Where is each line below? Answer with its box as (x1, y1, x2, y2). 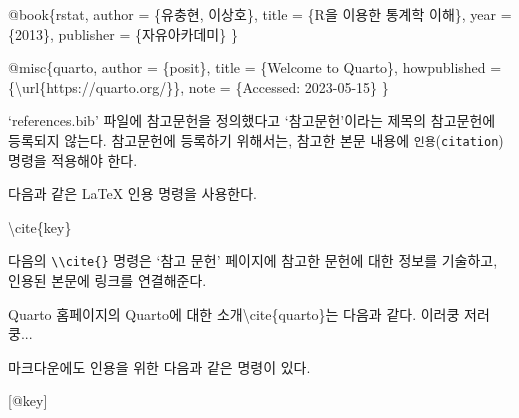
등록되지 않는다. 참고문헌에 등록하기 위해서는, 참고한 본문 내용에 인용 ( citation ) (8, 129, 504, 150)
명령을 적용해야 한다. (8, 149, 138, 170)
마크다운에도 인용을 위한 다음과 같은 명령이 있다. (8, 356, 311, 377)
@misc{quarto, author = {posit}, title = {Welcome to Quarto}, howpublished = (8, 57, 502, 78)
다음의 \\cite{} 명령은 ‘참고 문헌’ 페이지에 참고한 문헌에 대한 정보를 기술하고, (8, 250, 498, 271)
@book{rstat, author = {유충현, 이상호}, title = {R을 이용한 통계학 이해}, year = (8, 4, 512, 24)
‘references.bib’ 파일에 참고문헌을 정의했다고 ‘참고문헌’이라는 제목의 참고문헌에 (8, 110, 496, 131)
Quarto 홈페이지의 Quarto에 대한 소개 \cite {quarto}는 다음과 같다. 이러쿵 (8, 303, 460, 324)
